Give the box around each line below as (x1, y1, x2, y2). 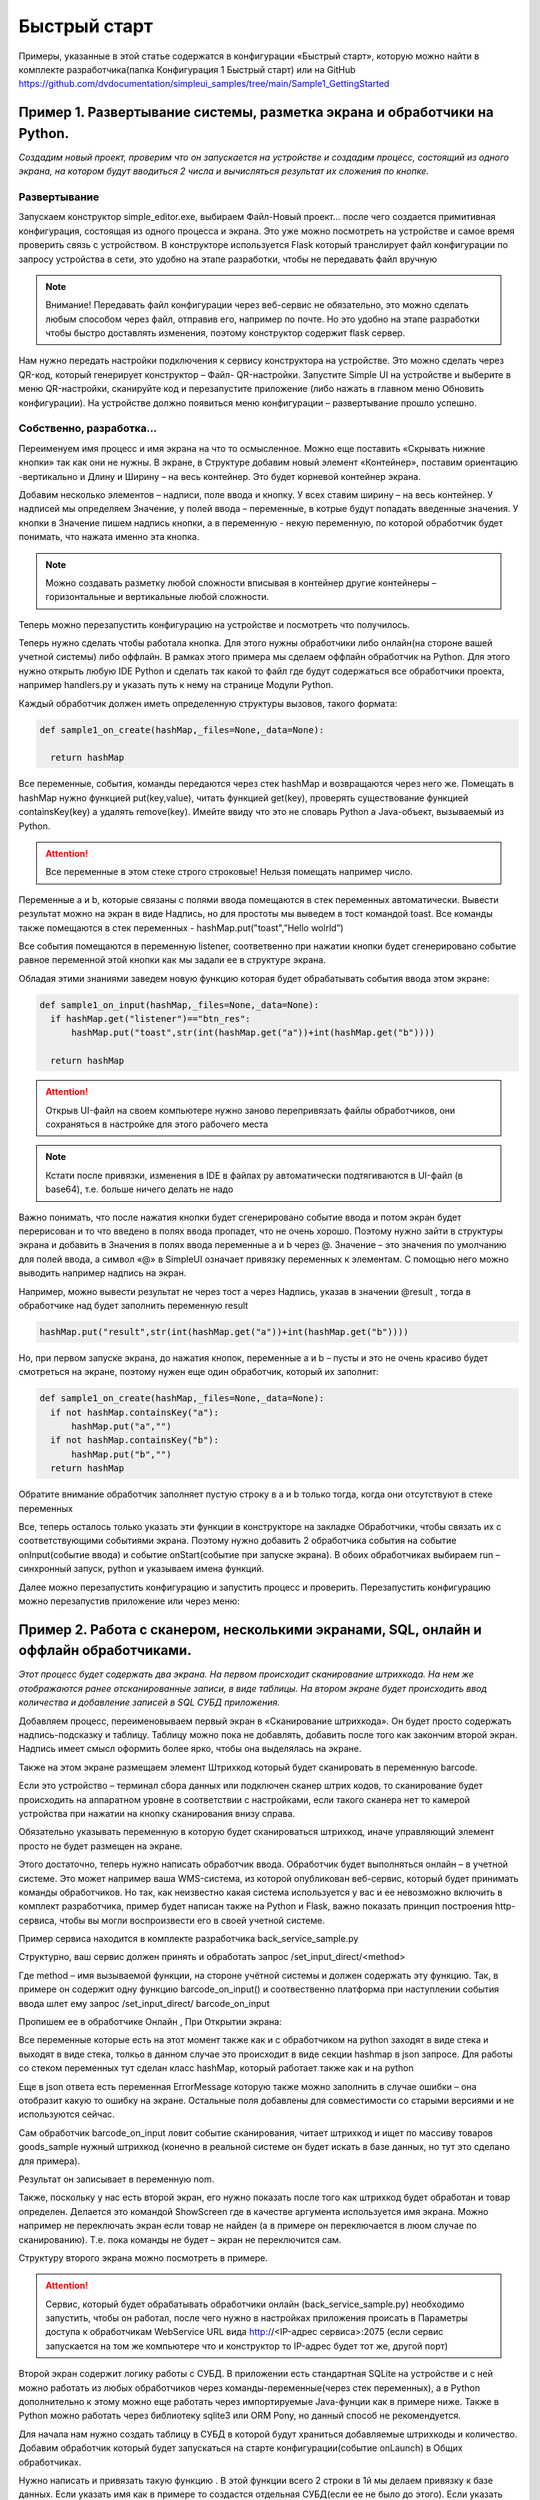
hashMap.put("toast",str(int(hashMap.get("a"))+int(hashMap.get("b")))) (71, 1027, 435, 1039)
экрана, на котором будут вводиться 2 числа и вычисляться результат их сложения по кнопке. (18, 165, 430, 177)
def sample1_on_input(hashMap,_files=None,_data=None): (39, 999, 320, 1010)
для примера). (18, 2155, 81, 2167)
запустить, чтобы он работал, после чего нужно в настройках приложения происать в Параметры (45, 2312, 469, 2324)
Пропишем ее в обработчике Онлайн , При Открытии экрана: (18, 2016, 282, 2028)
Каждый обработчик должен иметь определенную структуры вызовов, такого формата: (18, 697, 398, 709)
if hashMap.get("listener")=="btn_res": (50, 1013, 251, 1025)
